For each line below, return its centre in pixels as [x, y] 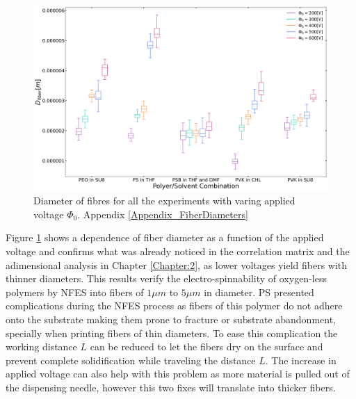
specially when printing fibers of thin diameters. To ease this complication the [172, 333]
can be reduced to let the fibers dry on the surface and [207, 347]
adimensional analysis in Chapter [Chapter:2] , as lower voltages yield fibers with [177, 264]
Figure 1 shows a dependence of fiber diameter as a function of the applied [165, 237]
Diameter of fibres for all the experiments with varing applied [164, 201]
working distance [41, 347]
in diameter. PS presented [259, 292]
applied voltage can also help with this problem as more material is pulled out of [178, 374]
